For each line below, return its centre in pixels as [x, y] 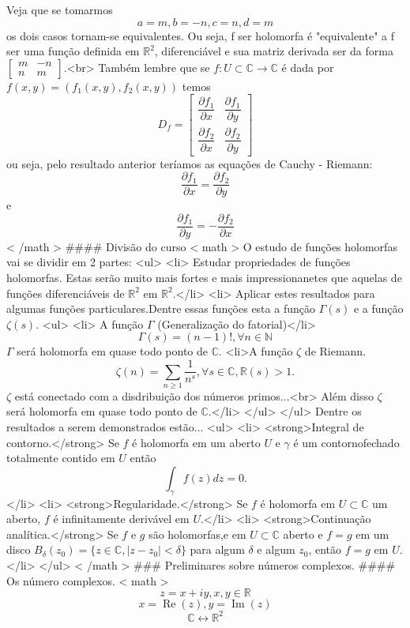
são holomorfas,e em [197, 534]
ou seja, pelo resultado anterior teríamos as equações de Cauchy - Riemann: [190, 163]
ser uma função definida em [73, 51]
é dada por [308, 67]
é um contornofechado [346, 442]
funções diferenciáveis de [66, 293]
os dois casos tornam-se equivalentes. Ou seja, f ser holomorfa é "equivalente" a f [201, 35]
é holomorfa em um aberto [196, 442]
